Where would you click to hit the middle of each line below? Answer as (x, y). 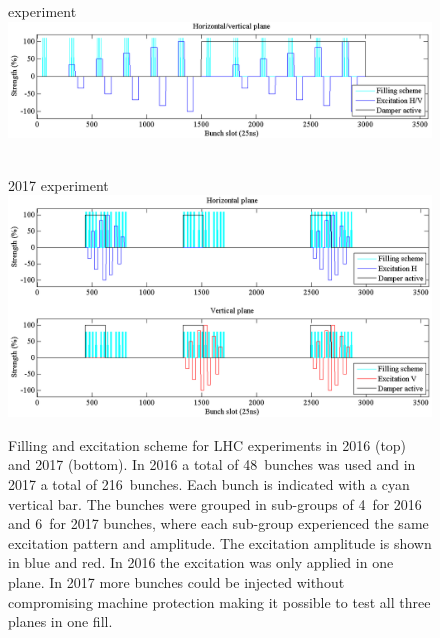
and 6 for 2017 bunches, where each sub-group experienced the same (218, 523)
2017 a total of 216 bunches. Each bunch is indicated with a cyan (209, 484)
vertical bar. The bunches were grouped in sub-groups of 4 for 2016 (215, 503)
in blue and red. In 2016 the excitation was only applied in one (201, 562)
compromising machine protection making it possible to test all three (219, 601)
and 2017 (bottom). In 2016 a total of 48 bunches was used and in (212, 464)
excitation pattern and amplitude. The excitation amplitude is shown (220, 542)
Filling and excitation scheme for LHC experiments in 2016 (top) (207, 444)
